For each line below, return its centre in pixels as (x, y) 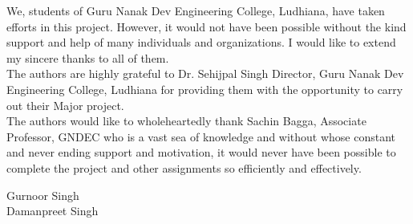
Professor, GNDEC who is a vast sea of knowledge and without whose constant (201, 136)
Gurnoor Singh (43, 195)
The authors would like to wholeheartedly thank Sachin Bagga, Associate (186, 121)
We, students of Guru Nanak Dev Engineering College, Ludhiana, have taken (196, 10)
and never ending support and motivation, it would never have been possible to (201, 152)
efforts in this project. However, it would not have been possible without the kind (206, 26)
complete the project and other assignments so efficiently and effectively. (184, 167)
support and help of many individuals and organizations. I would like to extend (201, 42)
